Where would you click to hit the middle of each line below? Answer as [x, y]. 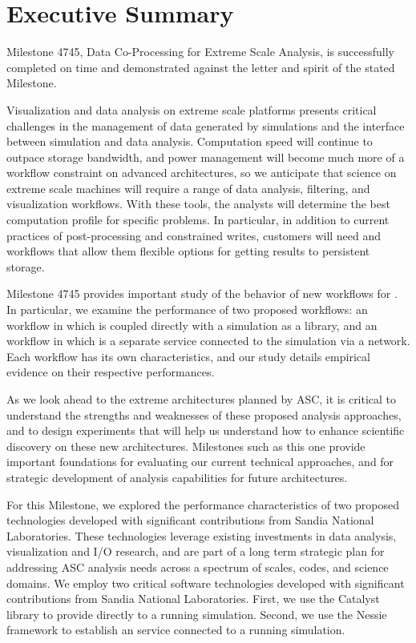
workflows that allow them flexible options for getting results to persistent [188, 251]
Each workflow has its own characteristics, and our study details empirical [188, 356]
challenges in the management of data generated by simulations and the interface [206, 125]
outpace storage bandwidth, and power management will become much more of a [206, 157]
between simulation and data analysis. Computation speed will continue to [190, 141]
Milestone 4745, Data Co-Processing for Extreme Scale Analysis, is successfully [200, 52]
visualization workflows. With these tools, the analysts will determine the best [198, 204]
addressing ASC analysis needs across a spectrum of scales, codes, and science [198, 567]
